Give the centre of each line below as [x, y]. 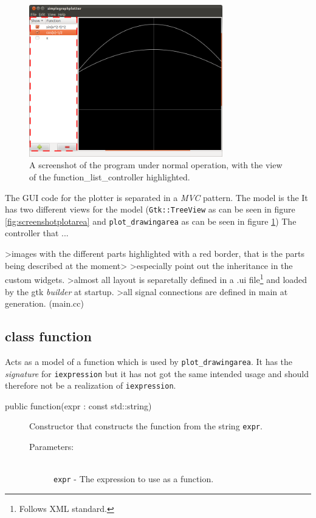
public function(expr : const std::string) [78, 405]
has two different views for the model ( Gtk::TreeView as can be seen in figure [150, 209]
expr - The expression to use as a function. [134, 479]
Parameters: [52, 447]
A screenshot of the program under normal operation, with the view [156, 165]
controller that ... [37, 233]
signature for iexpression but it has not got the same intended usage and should [157, 373]
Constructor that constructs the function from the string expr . [146, 426]
